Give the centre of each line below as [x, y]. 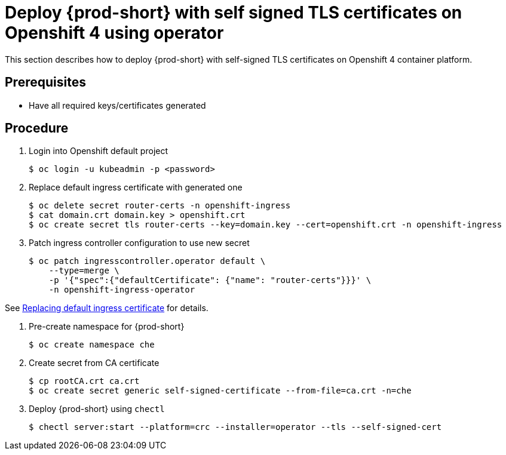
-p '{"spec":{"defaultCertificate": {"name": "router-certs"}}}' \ [210, 280]
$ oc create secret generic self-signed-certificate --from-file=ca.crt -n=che [220, 391]
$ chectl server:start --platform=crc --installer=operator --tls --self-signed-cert [235, 427]
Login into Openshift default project [99, 151]
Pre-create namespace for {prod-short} [107, 327]
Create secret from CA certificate [94, 363]
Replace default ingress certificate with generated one [136, 187]
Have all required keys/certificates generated [117, 105]
